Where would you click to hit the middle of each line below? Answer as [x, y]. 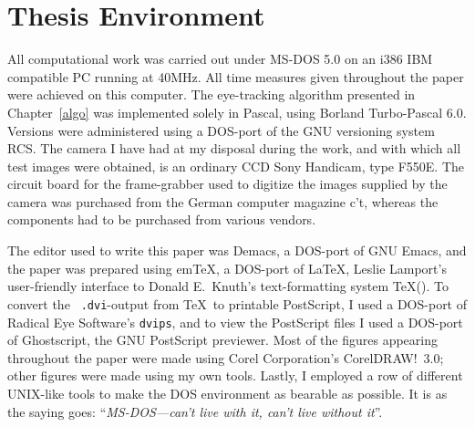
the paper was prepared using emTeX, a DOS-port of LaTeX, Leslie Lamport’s [227, 268]
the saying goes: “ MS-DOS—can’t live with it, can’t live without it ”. [195, 411]
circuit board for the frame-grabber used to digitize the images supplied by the [227, 184]
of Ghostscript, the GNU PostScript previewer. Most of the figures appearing [222, 340]
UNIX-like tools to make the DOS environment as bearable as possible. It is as [227, 393]
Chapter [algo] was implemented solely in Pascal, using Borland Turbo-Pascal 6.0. [237, 112]
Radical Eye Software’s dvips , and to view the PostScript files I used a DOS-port [235, 322]
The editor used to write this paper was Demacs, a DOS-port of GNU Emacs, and [237, 250]
